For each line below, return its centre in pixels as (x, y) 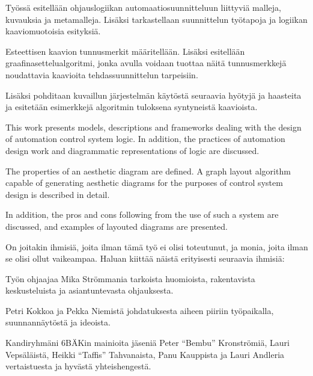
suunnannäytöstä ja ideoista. (58, 322)
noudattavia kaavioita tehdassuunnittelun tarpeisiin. (102, 74)
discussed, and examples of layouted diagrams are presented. (117, 226)
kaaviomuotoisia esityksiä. (53, 31)
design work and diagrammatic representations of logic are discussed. (132, 150)
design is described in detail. (58, 194)
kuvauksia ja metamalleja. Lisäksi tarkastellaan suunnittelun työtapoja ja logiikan (156, 19)
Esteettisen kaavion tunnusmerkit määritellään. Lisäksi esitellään (125, 51)
